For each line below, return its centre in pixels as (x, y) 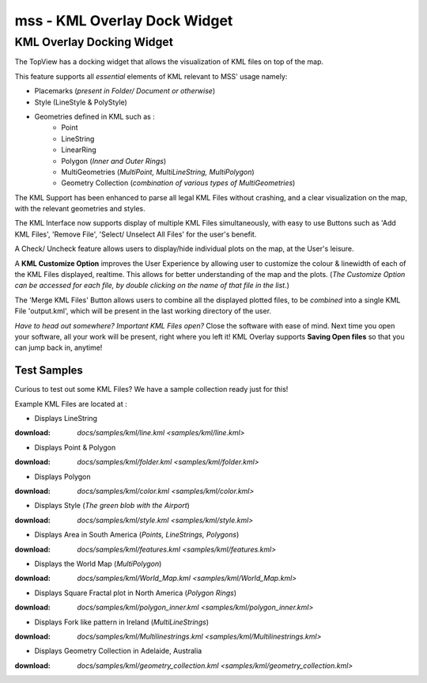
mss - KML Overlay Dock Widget (124, 21)
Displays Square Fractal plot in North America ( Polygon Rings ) (136, 593)
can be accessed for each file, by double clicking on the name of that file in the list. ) (152, 286)
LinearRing (79, 150)
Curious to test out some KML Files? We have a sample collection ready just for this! (151, 389)
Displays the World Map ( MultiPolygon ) (98, 563)
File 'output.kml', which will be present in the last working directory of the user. (143, 311)
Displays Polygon (62, 476)
